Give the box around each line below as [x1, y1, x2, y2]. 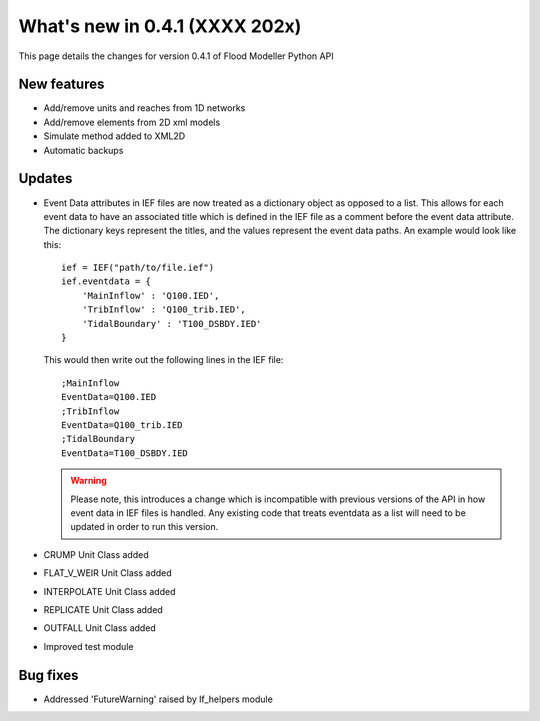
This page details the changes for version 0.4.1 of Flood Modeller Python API [18, 50, 334, 62]
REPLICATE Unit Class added [43, 603, 164, 615]
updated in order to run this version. [70, 521, 219, 533]
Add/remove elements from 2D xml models [43, 116, 221, 128]
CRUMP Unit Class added [43, 548, 149, 560]
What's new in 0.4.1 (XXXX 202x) [18, 15, 302, 37]
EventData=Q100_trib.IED [61, 420, 183, 430]
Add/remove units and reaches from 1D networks [43, 102, 246, 114]
